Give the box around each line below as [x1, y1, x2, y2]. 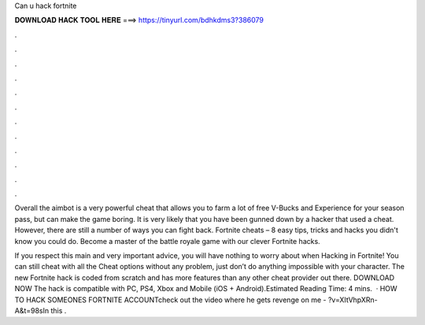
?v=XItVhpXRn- [327, 295, 378, 305]
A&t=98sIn [14, 305, 50, 315]
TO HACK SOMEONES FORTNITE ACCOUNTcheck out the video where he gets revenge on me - [14, 295, 327, 305]
